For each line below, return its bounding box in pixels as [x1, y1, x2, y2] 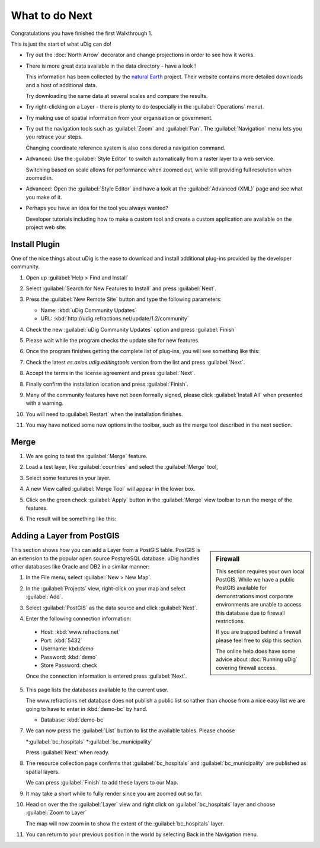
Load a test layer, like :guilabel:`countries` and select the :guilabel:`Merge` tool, [25, 463, 219, 471]
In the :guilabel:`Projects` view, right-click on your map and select [25, 585, 186, 592]
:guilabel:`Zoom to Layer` [25, 809, 87, 816]
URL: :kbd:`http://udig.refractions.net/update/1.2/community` [40, 315, 189, 322]
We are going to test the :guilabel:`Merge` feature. [25, 453, 148, 460]
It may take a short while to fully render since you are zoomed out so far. [25, 790, 203, 797]
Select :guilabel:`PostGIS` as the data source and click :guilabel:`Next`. [25, 604, 198, 611]
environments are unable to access [216, 601, 302, 608]
